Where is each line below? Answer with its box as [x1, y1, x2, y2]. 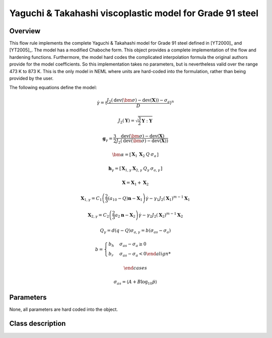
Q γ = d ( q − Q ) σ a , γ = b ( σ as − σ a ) [100, 228, 171, 234]
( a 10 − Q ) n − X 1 [107, 195, 143, 202]
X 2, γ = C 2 [87, 212, 109, 219]
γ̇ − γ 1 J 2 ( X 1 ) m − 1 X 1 [145, 194, 190, 202]
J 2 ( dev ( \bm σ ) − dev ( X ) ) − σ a [106, 97, 170, 104]
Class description [9, 319, 66, 328]
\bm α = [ [112, 152, 131, 158]
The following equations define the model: [9, 85, 97, 91]
